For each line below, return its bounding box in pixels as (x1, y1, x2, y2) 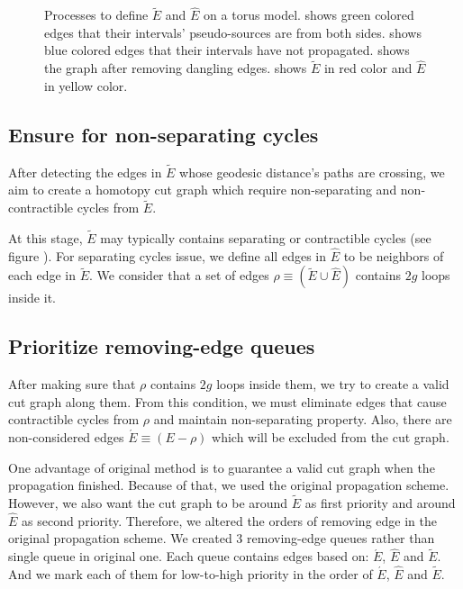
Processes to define (44, 5, 149, 24)
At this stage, (8, 229, 83, 248)
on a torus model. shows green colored (204, 5, 414, 24)
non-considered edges (8, 428, 124, 447)
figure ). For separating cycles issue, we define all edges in (8, 246, 326, 265)
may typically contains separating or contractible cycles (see (100, 229, 431, 248)
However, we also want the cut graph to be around (8, 494, 288, 512)
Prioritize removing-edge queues (8, 332, 315, 360)
